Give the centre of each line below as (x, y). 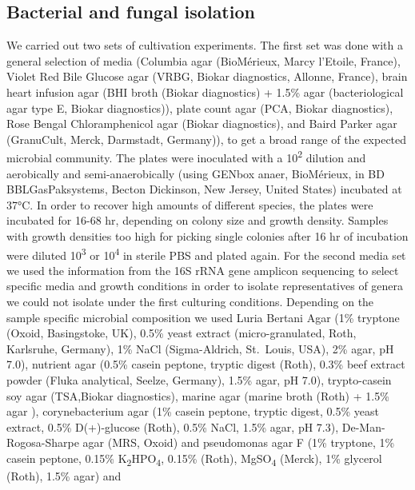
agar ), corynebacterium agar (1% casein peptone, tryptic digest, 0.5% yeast (193, 411)
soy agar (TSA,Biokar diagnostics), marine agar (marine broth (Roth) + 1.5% (198, 395)
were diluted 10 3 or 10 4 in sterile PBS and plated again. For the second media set (206, 253)
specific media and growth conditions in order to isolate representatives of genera (205, 286)
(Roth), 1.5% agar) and (64, 476)
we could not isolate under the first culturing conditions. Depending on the (190, 302)
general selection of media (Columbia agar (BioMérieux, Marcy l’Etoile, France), (204, 60)
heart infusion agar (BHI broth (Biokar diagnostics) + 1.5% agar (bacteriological (205, 92)
